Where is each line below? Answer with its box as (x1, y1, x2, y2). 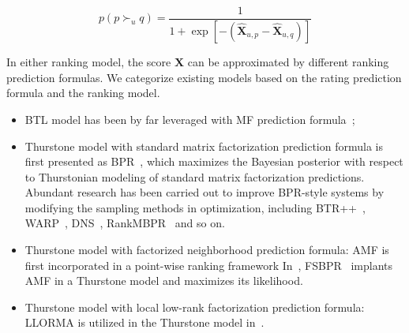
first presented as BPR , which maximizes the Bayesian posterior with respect (24, 153, 403, 170)
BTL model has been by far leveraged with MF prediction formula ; (24, 110, 355, 127)
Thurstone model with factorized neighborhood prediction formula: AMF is (24, 241, 389, 258)
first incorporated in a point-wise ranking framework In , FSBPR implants (24, 256, 393, 273)
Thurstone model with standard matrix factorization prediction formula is (24, 137, 383, 154)
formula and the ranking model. (6, 84, 160, 101)
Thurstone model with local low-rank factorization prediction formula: (24, 298, 365, 315)
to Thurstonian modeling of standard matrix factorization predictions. (24, 168, 365, 185)
